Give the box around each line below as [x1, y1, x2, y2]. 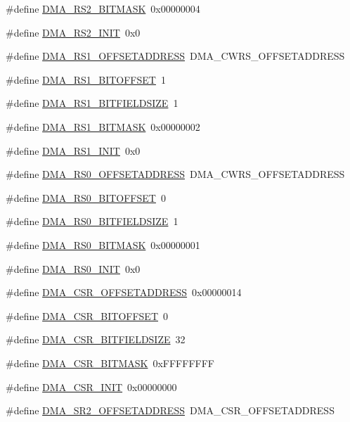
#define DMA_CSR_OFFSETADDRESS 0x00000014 [6, 285, 242, 300]
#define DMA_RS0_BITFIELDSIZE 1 [6, 214, 179, 229]
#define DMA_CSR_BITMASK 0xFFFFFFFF [6, 355, 214, 370]
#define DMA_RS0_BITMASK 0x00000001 [6, 237, 200, 252]
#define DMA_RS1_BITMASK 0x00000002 [6, 119, 200, 134]
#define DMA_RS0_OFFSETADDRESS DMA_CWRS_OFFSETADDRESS [6, 167, 345, 181]
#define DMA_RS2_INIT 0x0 [6, 25, 141, 39]
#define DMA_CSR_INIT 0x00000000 [6, 379, 177, 394]
